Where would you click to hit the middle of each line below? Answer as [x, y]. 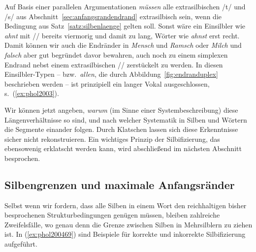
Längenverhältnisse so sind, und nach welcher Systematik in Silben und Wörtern [126, 119]
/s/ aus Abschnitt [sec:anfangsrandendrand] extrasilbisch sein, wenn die [113, 16]
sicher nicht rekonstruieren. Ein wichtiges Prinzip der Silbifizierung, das [112, 139]
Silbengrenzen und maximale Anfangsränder [120, 184]
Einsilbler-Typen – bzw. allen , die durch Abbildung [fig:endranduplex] [111, 74]
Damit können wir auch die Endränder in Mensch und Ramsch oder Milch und [123, 45]
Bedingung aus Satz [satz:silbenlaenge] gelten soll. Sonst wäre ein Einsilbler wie [125, 26]
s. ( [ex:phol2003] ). [32, 93]
